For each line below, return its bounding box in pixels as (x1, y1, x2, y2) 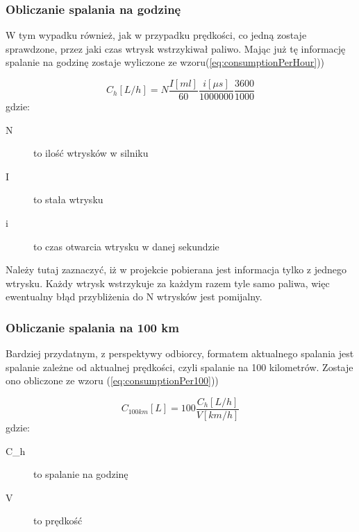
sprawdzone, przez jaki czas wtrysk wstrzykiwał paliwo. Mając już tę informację (6, 41, 346, 55)
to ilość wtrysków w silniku (33, 146, 149, 160)
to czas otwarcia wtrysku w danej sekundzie (33, 239, 219, 253)
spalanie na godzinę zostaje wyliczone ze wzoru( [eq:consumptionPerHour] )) (6, 55, 325, 69)
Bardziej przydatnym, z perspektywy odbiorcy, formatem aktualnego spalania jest (6, 346, 354, 361)
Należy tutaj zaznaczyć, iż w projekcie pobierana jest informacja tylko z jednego (6, 262, 347, 277)
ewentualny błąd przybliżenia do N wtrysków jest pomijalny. (6, 289, 262, 304)
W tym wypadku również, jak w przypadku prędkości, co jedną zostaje (6, 28, 307, 42)
